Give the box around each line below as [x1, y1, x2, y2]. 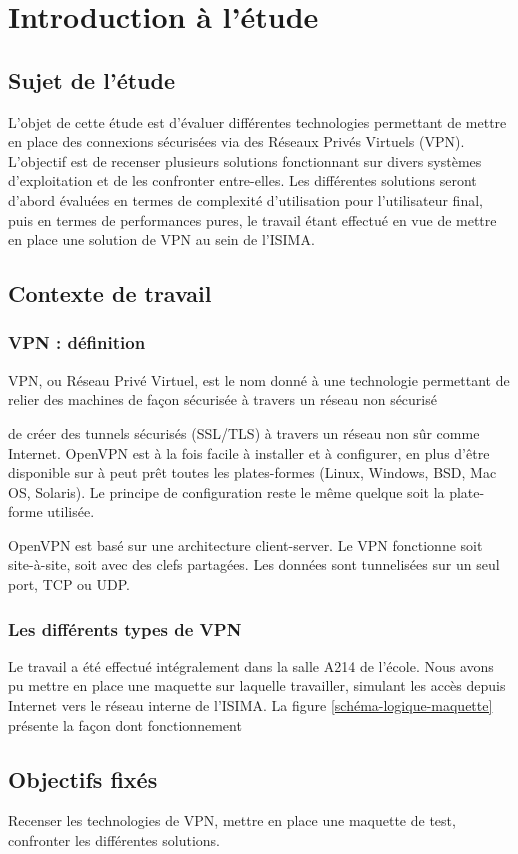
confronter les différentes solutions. [8, 830, 220, 851]
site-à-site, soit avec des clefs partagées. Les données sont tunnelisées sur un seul [8, 554, 500, 575]
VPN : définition [8, 330, 146, 355]
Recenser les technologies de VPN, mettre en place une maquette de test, [8, 810, 456, 831]
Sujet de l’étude [8, 64, 175, 95]
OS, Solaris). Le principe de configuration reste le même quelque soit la [8, 481, 445, 502]
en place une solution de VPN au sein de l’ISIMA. [8, 229, 315, 250]
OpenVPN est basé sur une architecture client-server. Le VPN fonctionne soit [8, 534, 483, 555]
